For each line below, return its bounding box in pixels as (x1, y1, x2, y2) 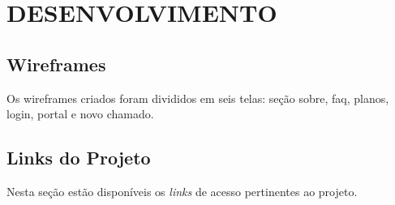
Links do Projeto (6, 145, 151, 170)
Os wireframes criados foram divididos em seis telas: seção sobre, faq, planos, (6, 89, 389, 106)
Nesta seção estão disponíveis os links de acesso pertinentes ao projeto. (6, 182, 358, 199)
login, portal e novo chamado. (6, 105, 154, 122)
